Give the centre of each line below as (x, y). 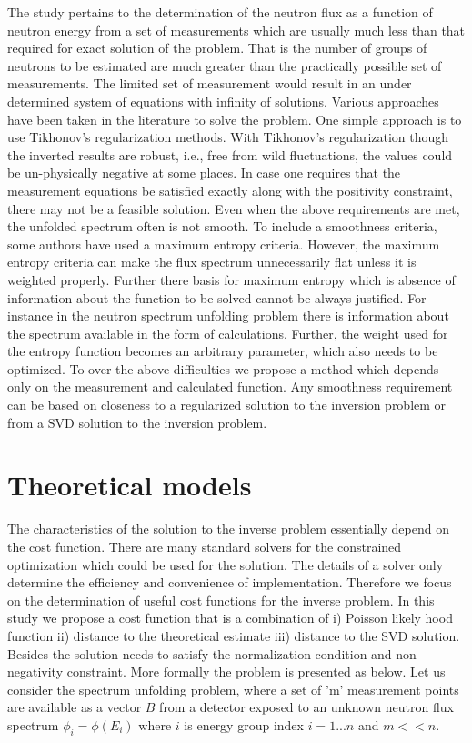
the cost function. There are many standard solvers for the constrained (205, 546)
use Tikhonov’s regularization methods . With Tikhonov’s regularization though (228, 137)
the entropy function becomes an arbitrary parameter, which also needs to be (223, 351)
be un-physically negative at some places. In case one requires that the (204, 173)
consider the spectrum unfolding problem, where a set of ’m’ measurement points (233, 689)
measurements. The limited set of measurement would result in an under (210, 83)
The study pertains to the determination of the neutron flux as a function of (220, 12)
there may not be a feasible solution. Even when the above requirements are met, (234, 208)
